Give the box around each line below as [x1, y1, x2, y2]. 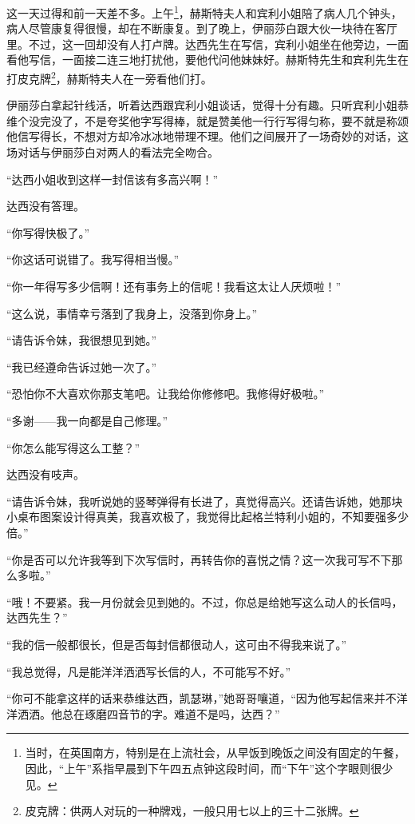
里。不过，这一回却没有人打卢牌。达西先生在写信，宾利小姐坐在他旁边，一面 [6, 35, 409, 52]
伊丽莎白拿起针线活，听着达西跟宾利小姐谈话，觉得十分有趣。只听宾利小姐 [6, 97, 397, 113]
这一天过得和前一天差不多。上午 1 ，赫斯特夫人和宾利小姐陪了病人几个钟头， [6, 2, 402, 21]
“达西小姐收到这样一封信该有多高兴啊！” [6, 170, 219, 187]
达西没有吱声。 [6, 466, 85, 483]
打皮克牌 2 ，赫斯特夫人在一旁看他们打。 [6, 68, 212, 86]
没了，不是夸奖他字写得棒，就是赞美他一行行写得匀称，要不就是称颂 [50, 112, 409, 129]
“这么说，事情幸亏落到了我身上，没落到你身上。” [6, 305, 258, 321]
